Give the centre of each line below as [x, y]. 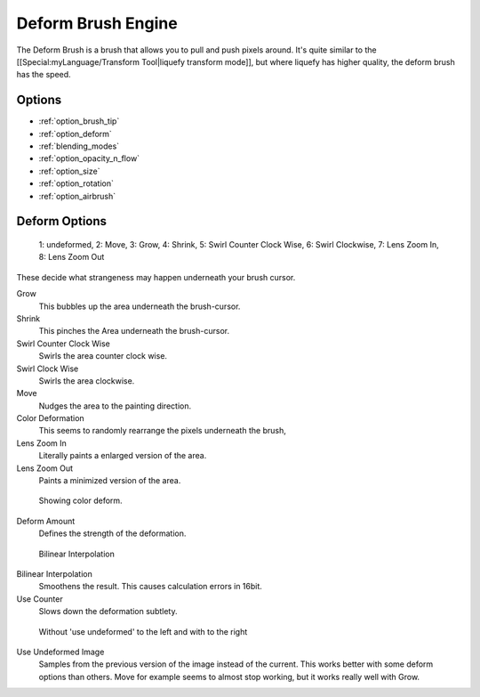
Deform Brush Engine [97, 23]
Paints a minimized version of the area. [110, 481]
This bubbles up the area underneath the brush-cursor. [140, 306]
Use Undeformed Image [60, 652]
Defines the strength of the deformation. [112, 533]
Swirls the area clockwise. [87, 381]
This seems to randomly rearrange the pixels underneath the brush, [162, 431]
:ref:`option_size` [69, 171]
